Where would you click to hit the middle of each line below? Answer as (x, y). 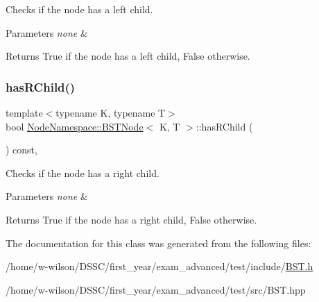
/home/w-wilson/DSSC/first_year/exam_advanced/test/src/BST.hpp (156, 289)
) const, (21, 150)
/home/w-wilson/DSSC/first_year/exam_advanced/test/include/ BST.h (159, 266)
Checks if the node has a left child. (79, 9)
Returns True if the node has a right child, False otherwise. (131, 219)
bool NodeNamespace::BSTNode (75, 126)
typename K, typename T (111, 112)
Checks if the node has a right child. (83, 173)
